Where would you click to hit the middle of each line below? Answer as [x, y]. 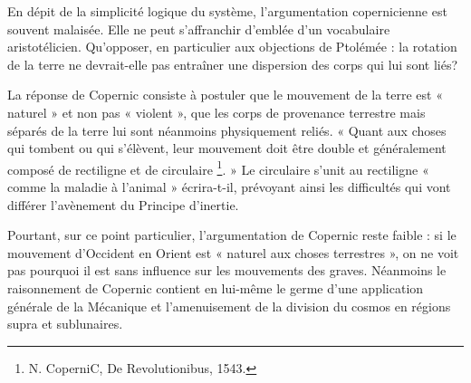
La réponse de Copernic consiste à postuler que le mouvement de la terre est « [225, 95]
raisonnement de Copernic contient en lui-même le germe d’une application [216, 287]
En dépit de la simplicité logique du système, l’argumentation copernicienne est [227, 11]
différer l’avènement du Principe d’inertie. [123, 204]
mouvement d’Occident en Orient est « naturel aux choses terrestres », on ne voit [233, 252]
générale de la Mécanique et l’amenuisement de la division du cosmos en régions [229, 306]
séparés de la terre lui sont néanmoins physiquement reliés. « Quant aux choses [227, 130]
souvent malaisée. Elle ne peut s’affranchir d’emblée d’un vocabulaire [199, 29]
